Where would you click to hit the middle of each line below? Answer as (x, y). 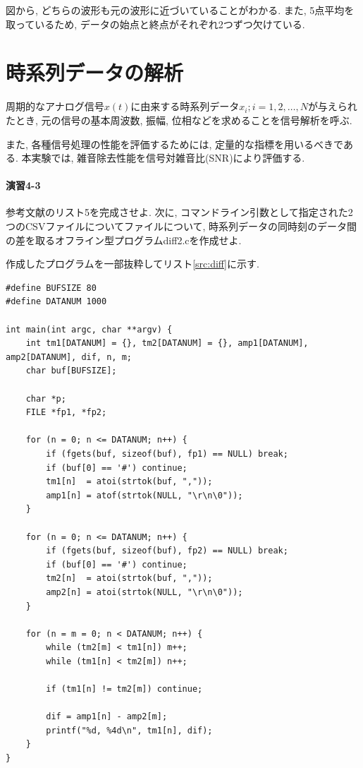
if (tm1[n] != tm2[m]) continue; (124, 689)
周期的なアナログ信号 (55, 106)
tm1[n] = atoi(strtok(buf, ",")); (129, 482)
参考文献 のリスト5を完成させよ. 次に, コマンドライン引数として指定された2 (179, 212)
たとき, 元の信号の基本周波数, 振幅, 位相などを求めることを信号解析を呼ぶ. (179, 120)
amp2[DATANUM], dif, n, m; (69, 357)
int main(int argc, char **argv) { (89, 329)
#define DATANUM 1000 (56, 302)
